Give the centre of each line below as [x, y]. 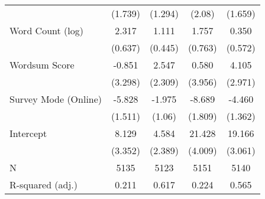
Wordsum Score [42, 65]
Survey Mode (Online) [56, 99]
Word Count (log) [46, 30]
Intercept [28, 133]
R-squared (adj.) [44, 185]
